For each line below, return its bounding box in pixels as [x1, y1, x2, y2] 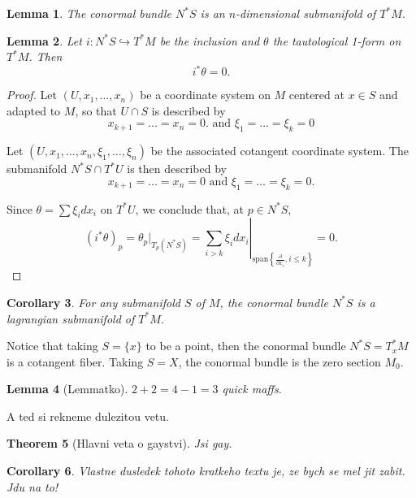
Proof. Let [6, 86, 57, 103]
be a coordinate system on [140, 86, 271, 103]
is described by [151, 102, 226, 119]
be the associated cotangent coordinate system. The [150, 142, 409, 159]
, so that [75, 102, 117, 119]
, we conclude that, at [135, 200, 244, 217]
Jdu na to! [6, 478, 58, 495]
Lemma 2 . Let [6, 32, 82, 49]
